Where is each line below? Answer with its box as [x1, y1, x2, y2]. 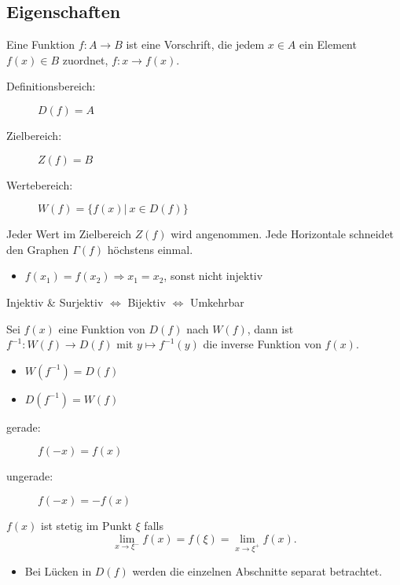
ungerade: [6, 468, 53, 484]
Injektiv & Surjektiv [6, 293, 104, 310]
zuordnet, [62, 51, 108, 68]
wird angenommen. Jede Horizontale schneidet [171, 226, 394, 242]
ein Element [299, 36, 357, 53]
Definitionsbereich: [6, 78, 96, 94]
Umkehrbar [189, 293, 244, 310]
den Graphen [6, 241, 69, 257]
